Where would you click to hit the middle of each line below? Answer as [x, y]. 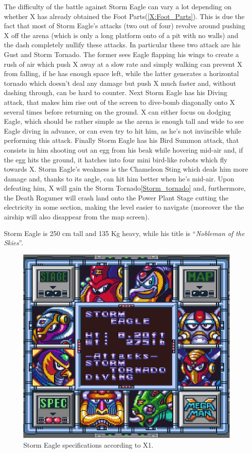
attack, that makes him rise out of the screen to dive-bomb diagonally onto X [119, 102]
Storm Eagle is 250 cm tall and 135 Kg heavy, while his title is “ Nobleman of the [124, 233]
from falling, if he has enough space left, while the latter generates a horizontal [121, 73]
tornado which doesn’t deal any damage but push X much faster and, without [120, 83]
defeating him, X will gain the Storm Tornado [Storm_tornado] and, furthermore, [125, 188]
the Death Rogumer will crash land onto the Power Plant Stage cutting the [116, 197]
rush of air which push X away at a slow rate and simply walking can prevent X [123, 64]
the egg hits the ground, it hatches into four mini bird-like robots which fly [116, 159]
